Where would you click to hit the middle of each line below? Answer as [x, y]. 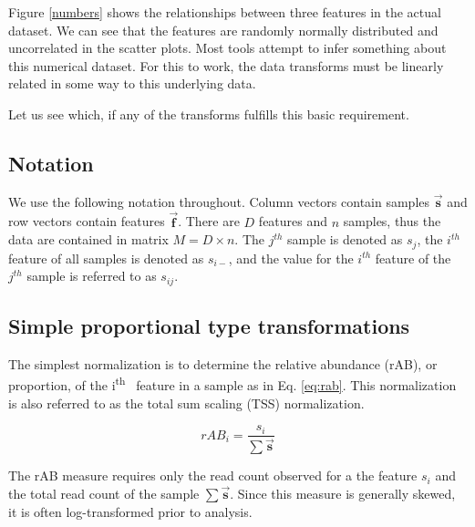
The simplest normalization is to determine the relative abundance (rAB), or [223, 363]
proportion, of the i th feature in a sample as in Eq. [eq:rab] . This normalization [232, 384]
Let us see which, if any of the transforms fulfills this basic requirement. [209, 114]
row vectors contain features [87, 221]
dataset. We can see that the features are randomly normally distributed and [223, 30]
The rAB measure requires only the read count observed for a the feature [213, 475]
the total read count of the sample [104, 494]
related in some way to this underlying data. [132, 83]
